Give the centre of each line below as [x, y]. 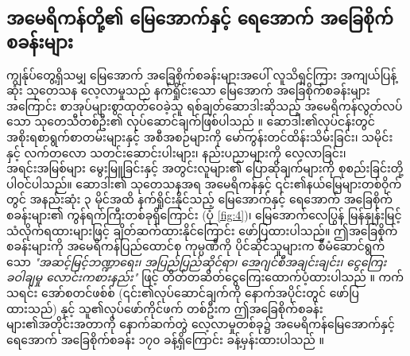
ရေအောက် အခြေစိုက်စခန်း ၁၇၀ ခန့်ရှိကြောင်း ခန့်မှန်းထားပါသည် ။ [165, 339]
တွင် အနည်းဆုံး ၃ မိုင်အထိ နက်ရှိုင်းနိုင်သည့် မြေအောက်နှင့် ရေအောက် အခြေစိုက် [200, 199]
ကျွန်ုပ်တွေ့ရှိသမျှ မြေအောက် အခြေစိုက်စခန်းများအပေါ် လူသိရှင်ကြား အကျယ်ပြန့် [202, 74]
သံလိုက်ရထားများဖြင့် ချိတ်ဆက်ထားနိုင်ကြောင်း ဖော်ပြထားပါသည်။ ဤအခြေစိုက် [202, 230]
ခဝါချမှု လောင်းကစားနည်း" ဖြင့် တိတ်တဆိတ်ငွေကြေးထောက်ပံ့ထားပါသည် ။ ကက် [205, 277]
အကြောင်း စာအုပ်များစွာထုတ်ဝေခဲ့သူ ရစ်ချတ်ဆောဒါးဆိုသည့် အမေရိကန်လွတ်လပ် [205, 105]
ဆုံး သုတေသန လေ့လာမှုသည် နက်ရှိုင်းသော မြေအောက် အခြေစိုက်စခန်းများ [188, 90]
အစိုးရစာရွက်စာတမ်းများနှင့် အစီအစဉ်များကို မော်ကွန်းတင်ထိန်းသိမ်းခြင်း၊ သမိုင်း [200, 136]
